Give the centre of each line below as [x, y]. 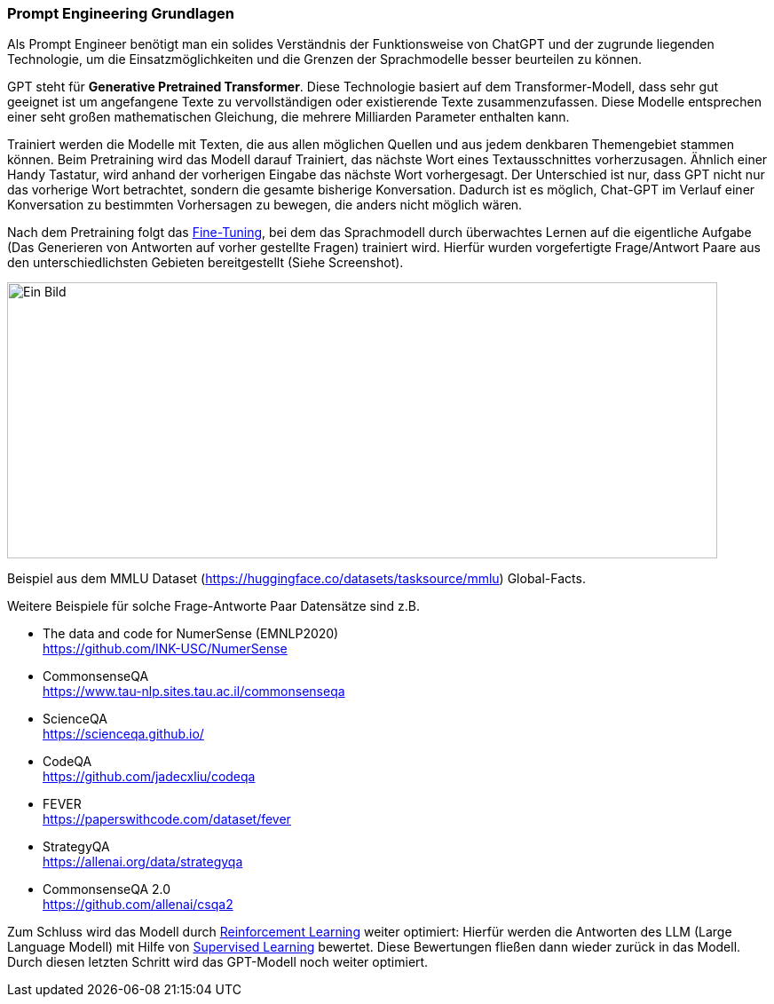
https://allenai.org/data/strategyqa [143, 862]
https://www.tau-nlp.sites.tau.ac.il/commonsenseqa [194, 692]
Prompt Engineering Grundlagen [121, 13]
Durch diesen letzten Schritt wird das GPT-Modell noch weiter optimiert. [218, 962]
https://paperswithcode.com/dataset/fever [167, 819]
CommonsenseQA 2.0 [107, 889]
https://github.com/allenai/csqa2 [138, 905]
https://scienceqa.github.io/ [123, 734]
